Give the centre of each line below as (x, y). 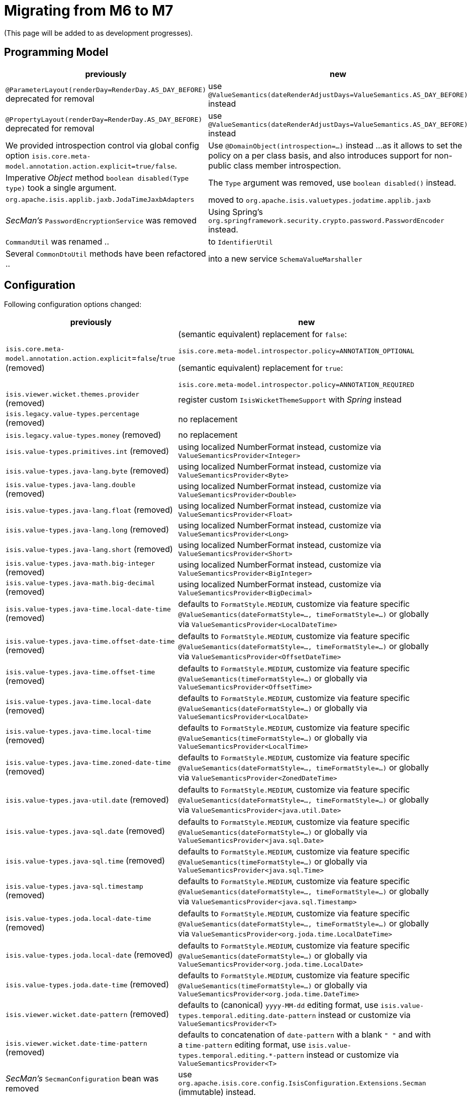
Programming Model (56, 52)
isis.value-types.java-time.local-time (78, 732)
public (220, 165)
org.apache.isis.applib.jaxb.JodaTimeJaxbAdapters (100, 200)
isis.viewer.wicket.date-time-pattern (76, 1044)
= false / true (153, 358)
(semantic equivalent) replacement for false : (263, 334)
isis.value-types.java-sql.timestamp (74, 886)
